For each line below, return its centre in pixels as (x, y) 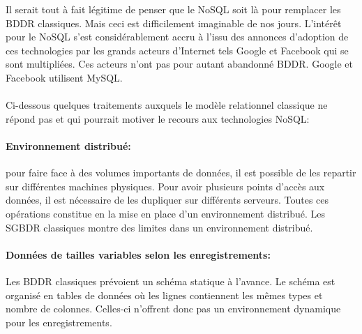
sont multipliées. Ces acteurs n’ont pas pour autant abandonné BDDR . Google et (179, 64)
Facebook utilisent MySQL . (64, 77)
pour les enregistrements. (59, 322)
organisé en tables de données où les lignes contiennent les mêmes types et (164, 295)
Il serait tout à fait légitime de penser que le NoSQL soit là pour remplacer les (173, 9)
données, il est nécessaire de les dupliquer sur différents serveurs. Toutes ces (167, 200)
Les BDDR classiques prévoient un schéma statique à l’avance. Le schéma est (171, 281)
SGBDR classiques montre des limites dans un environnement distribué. (159, 227)
